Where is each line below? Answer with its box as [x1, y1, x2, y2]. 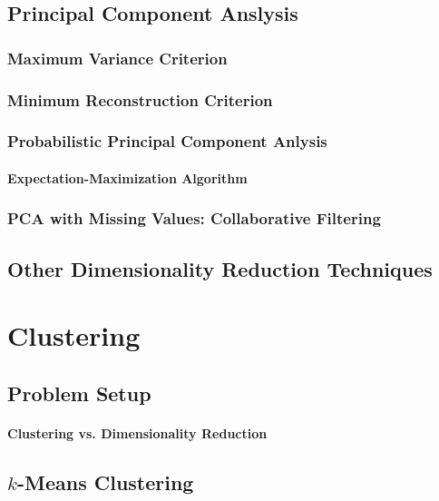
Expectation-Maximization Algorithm [7, 168, 248, 187]
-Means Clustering [16, 467, 194, 496]
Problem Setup [7, 378, 151, 407]
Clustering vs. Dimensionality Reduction [7, 423, 268, 442]
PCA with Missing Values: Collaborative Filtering [7, 207, 381, 230]
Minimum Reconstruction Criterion [7, 88, 273, 111]
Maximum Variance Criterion [7, 46, 228, 69]
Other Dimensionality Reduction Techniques [7, 254, 433, 282]
